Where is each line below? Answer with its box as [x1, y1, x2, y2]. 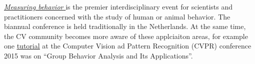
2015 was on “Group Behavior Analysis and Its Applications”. [4, 50, 193, 60]
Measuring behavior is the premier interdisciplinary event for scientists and [4, 1, 233, 11]
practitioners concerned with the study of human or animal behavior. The [4, 11, 230, 21]
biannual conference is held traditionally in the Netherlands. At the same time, [4, 21, 246, 31]
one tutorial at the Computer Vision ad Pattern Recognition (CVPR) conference [4, 40, 251, 51]
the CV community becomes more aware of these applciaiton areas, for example [4, 30, 248, 41]
